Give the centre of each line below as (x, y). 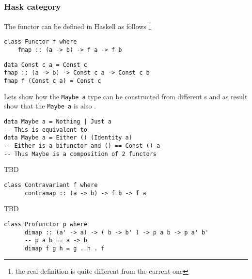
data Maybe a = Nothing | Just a (58, 122)
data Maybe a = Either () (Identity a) (68, 138)
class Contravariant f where (51, 185)
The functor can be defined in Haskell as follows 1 (78, 25)
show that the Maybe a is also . (50, 106)
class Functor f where (40, 42)
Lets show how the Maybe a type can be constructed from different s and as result (126, 96)
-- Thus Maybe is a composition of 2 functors (80, 154)
